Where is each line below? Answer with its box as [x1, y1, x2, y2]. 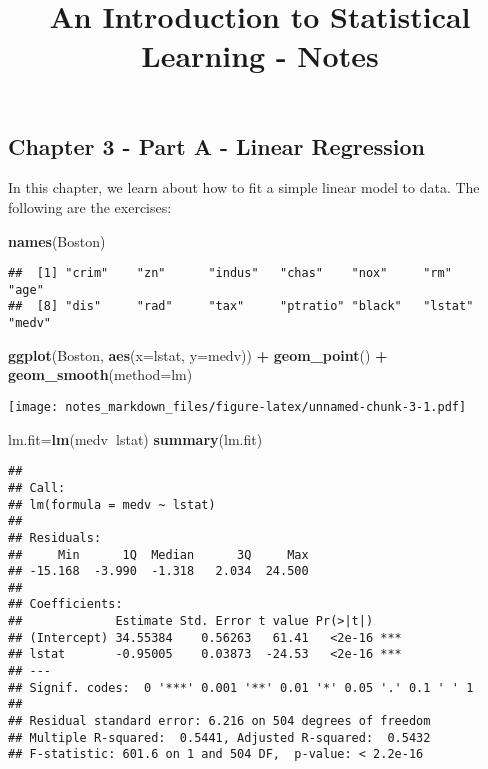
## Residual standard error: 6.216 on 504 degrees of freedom [8, 714, 431, 729]
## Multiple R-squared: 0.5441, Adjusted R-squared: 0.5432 [8, 730, 431, 745]
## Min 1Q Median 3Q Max [8, 547, 309, 562]
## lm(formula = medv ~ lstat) [8, 497, 216, 512]
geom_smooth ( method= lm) [8, 364, 193, 385]
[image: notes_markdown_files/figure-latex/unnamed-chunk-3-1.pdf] [8, 399, 467, 414]
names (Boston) [8, 230, 106, 251]
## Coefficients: [8, 597, 123, 612]
